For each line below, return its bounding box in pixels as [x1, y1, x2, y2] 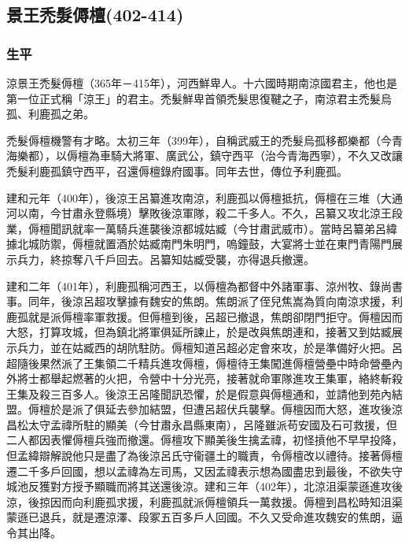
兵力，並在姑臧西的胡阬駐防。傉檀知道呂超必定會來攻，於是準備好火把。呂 [17, 339, 403, 355]
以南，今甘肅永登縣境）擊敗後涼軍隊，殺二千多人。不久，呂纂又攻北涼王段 [17, 205, 403, 221]
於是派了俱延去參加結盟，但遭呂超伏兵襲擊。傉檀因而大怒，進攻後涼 [50, 401, 403, 417]
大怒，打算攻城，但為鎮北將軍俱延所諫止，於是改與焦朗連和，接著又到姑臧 [6, 324, 392, 340]
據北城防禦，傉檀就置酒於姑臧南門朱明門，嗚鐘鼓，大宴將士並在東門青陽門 [6, 235, 392, 252]
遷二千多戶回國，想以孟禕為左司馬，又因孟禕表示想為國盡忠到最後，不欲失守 [6, 462, 403, 479]
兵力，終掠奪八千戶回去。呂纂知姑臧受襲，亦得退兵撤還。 [17, 250, 315, 267]
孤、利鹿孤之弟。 [6, 106, 94, 122]
